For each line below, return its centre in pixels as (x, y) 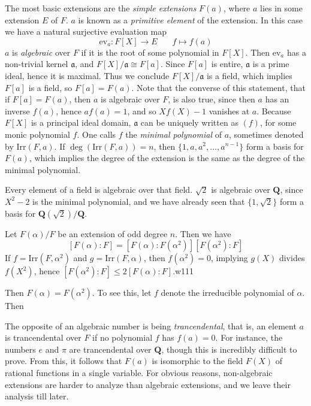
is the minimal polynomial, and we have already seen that (139, 201)
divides (292, 258)
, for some (278, 122)
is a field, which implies (249, 75)
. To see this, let (122, 293)
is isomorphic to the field (197, 361)
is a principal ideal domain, (81, 122)
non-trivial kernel (37, 64)
